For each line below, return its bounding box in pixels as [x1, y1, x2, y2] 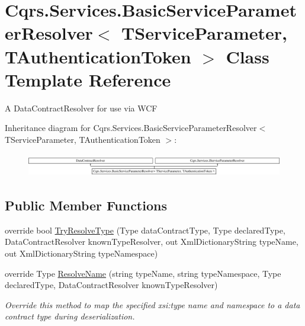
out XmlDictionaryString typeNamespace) [5, 247, 158, 259]
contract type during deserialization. [5, 310, 135, 322]
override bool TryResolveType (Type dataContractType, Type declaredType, [5, 223, 285, 236]
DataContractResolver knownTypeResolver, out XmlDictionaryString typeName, [5, 235, 298, 248]
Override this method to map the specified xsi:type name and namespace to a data [5, 298, 300, 311]
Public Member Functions [5, 196, 167, 214]
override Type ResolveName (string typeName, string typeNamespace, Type [5, 267, 281, 279]
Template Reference [5, 67, 171, 91]
